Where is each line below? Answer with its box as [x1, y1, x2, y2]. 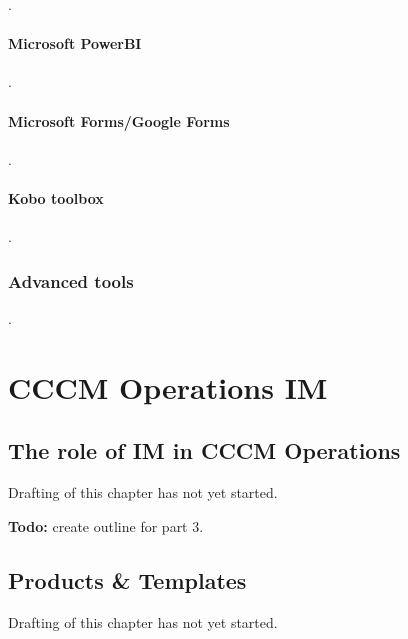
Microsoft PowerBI [8, 33, 142, 54]
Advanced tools [8, 268, 134, 293]
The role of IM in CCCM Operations [8, 435, 401, 466]
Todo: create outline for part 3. [8, 515, 204, 536]
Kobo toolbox [8, 187, 104, 208]
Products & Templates [8, 564, 247, 595]
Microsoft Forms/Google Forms [8, 110, 230, 131]
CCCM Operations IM [8, 366, 328, 407]
